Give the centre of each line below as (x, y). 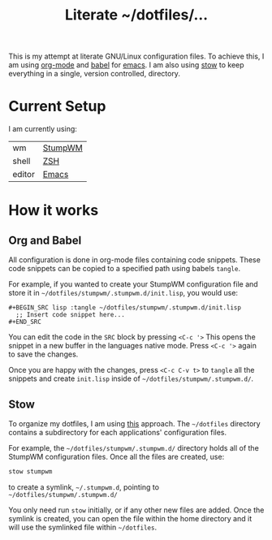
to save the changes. (43, 354)
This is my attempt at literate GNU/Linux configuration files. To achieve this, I (136, 56)
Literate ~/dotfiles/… (136, 15)
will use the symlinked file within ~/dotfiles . (82, 527)
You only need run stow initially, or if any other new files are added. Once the (136, 510)
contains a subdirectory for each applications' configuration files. (118, 432)
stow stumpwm (30, 471)
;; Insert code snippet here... (71, 315)
